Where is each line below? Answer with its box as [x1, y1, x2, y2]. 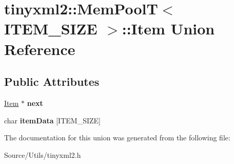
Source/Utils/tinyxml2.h [4, 149, 81, 160]
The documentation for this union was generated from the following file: [4, 132, 230, 143]
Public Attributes [4, 74, 100, 89]
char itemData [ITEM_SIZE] [4, 115, 101, 125]
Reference [4, 38, 75, 59]
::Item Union [122, 18, 215, 39]
